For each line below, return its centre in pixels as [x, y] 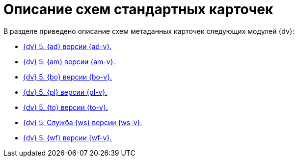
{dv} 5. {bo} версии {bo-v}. [68, 77]
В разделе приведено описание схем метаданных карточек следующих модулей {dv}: [149, 31]
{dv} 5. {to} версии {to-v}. [66, 107]
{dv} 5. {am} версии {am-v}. [69, 61]
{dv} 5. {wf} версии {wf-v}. [68, 137]
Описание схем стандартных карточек [138, 9]
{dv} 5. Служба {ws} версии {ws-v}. [83, 122]
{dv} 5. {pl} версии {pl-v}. [65, 92]
